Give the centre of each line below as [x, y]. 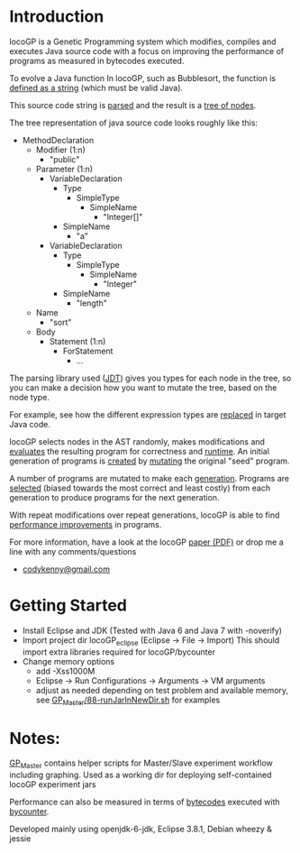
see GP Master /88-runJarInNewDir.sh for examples [128, 701]
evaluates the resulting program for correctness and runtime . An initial [140, 451]
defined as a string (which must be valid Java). [96, 87]
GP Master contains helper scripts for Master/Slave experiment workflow [141, 764]
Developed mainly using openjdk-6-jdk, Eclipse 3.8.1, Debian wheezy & [141, 829]
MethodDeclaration [58, 140]
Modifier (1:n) [60, 150]
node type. [29, 397]
